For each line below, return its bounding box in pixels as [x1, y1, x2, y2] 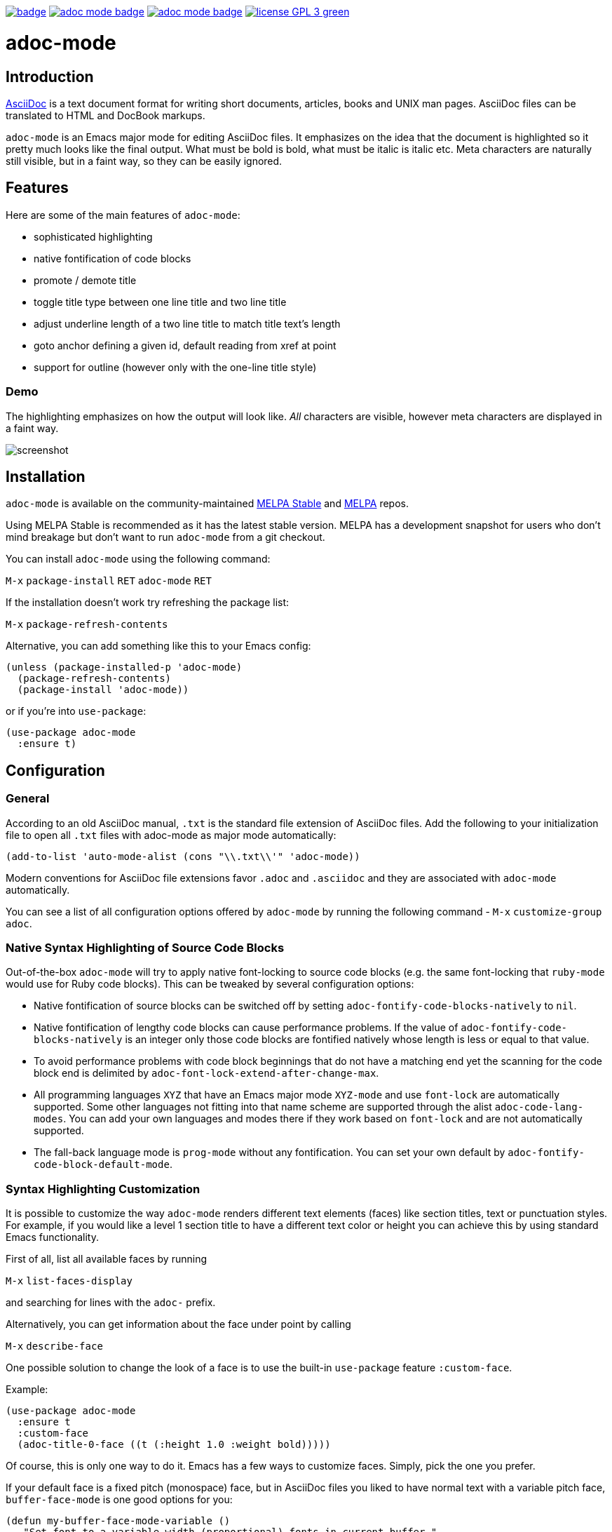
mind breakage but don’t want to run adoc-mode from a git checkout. [6, 531, 325, 544]
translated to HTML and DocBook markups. [6, 109, 205, 121]
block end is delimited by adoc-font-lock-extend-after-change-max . [34, 1067, 379, 1080]
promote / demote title [34, 274, 137, 286]
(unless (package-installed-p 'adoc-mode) [6, 661, 243, 673]
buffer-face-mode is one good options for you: [6, 1493, 233, 1506]
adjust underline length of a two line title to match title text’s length [34, 317, 341, 330]
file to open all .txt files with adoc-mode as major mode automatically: [6, 828, 336, 841]
